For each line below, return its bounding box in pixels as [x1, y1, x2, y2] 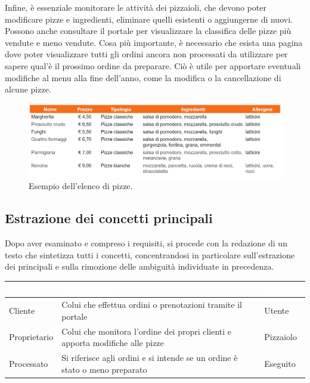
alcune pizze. [5, 83, 51, 95]
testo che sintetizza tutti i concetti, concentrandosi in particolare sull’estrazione [5, 248, 295, 261]
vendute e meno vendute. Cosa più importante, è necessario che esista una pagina [5, 36, 303, 48]
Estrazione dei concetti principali [5, 209, 213, 227]
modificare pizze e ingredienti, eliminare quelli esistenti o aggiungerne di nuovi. [5, 13, 293, 25]
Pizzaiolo [264, 331, 297, 343]
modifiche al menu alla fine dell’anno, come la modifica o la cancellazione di [5, 71, 281, 84]
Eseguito [264, 357, 296, 369]
